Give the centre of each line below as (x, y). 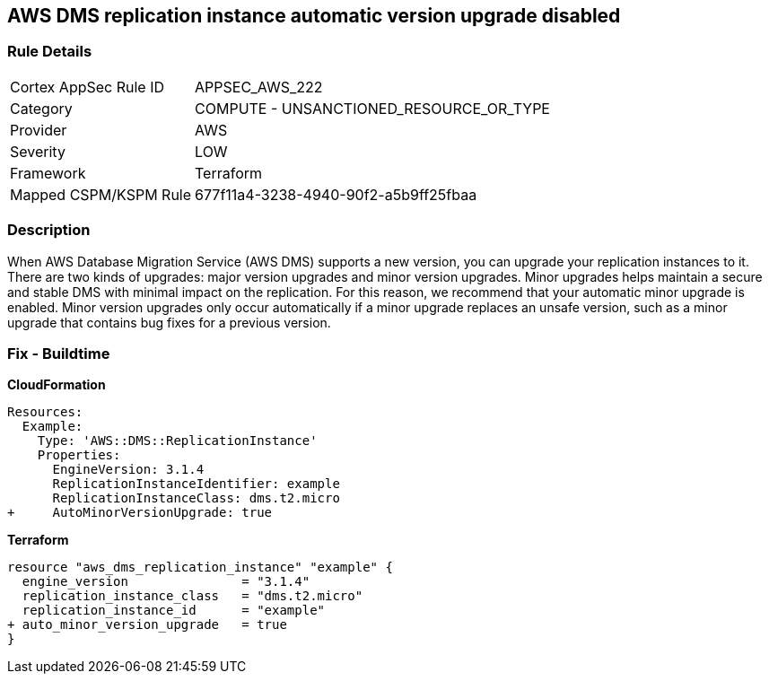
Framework (48, 173)
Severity (38, 151)
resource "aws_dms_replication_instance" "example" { (200, 567)
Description (49, 230)
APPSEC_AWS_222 (259, 87)
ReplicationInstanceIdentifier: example (196, 484)
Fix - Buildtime (59, 353)
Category (41, 108)
